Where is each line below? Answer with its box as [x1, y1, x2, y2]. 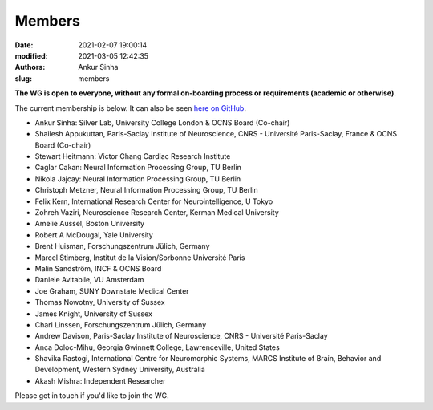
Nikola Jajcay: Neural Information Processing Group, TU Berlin [34, 173, 241, 184]
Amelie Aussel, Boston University [34, 219, 144, 229]
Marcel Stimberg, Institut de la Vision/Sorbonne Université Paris [34, 253, 245, 262]
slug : [14, 73, 32, 83]
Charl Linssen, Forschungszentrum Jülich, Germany [34, 319, 207, 329]
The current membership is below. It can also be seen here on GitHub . [14, 103, 246, 112]
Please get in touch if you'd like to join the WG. [14, 391, 170, 400]
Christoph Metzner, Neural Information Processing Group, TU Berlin [34, 185, 258, 195]
